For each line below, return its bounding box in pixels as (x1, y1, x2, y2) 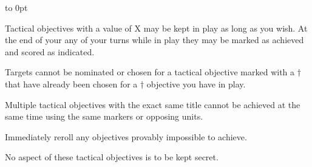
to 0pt (5, 1, 28, 13)
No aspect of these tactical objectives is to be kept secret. (5, 151, 219, 163)
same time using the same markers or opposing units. (5, 110, 203, 123)
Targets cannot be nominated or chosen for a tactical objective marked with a (5, 66, 295, 78)
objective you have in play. (146, 77, 246, 90)
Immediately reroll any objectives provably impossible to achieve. (5, 130, 247, 143)
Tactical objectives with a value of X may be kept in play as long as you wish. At (5, 21, 308, 34)
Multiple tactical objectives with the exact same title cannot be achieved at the (5, 98, 300, 111)
